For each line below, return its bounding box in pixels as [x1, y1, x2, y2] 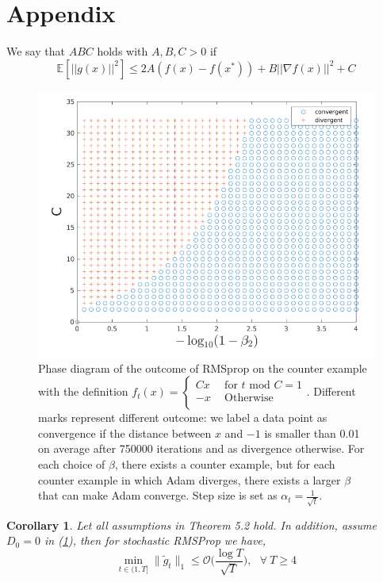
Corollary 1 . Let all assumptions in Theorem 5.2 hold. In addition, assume [6, 516, 377, 533]
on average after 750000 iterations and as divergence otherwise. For [38, 440, 365, 457]
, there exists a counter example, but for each [114, 455, 335, 472]
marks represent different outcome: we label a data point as [38, 409, 327, 426]
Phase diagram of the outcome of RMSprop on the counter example [38, 359, 367, 376]
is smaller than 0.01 [264, 424, 360, 441]
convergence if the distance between [38, 424, 212, 441]
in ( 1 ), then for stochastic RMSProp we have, [44, 532, 266, 549]
